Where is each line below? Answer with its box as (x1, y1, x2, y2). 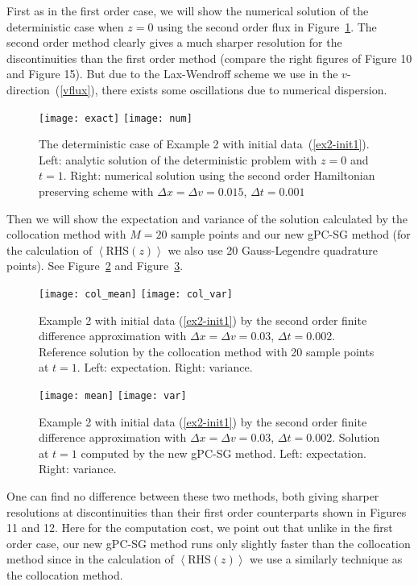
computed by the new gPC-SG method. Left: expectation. (81, 444, 366, 461)
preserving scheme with (39, 183, 154, 199)
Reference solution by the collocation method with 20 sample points (39, 343, 375, 359)
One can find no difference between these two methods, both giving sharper (6, 488, 379, 505)
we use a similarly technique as (250, 551, 403, 567)
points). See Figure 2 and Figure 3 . (6, 257, 184, 274)
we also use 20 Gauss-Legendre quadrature (168, 241, 378, 258)
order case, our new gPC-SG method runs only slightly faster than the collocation (6, 534, 411, 551)
